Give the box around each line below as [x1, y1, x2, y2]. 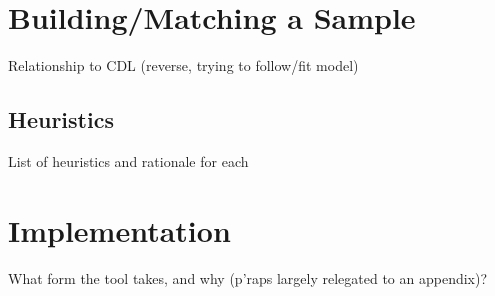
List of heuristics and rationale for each [8, 150, 249, 171]
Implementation [8, 209, 231, 250]
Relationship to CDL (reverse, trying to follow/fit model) [8, 55, 359, 76]
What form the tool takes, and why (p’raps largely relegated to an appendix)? [8, 267, 488, 288]
